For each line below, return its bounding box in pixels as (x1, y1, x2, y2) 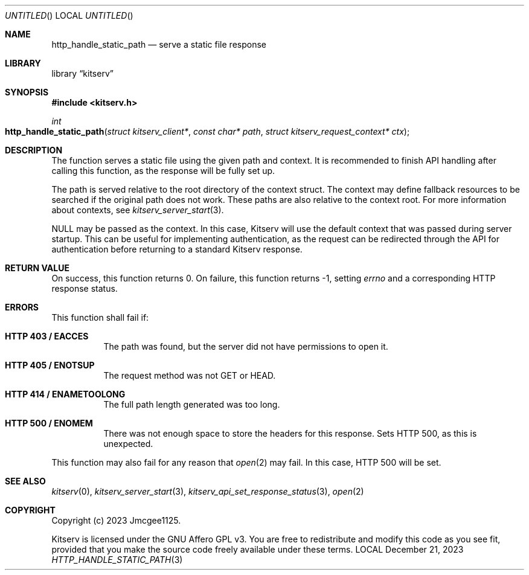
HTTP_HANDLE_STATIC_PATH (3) (51, 554, 183, 565)
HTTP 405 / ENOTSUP (5, 360, 95, 370)
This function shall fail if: (51, 312, 149, 323)
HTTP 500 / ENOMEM (5, 418, 93, 428)
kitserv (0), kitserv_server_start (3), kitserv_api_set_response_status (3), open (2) (51, 486, 364, 496)
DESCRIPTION (5, 145, 63, 155)
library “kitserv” (51, 68, 114, 79)
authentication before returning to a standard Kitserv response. (51, 244, 303, 254)
